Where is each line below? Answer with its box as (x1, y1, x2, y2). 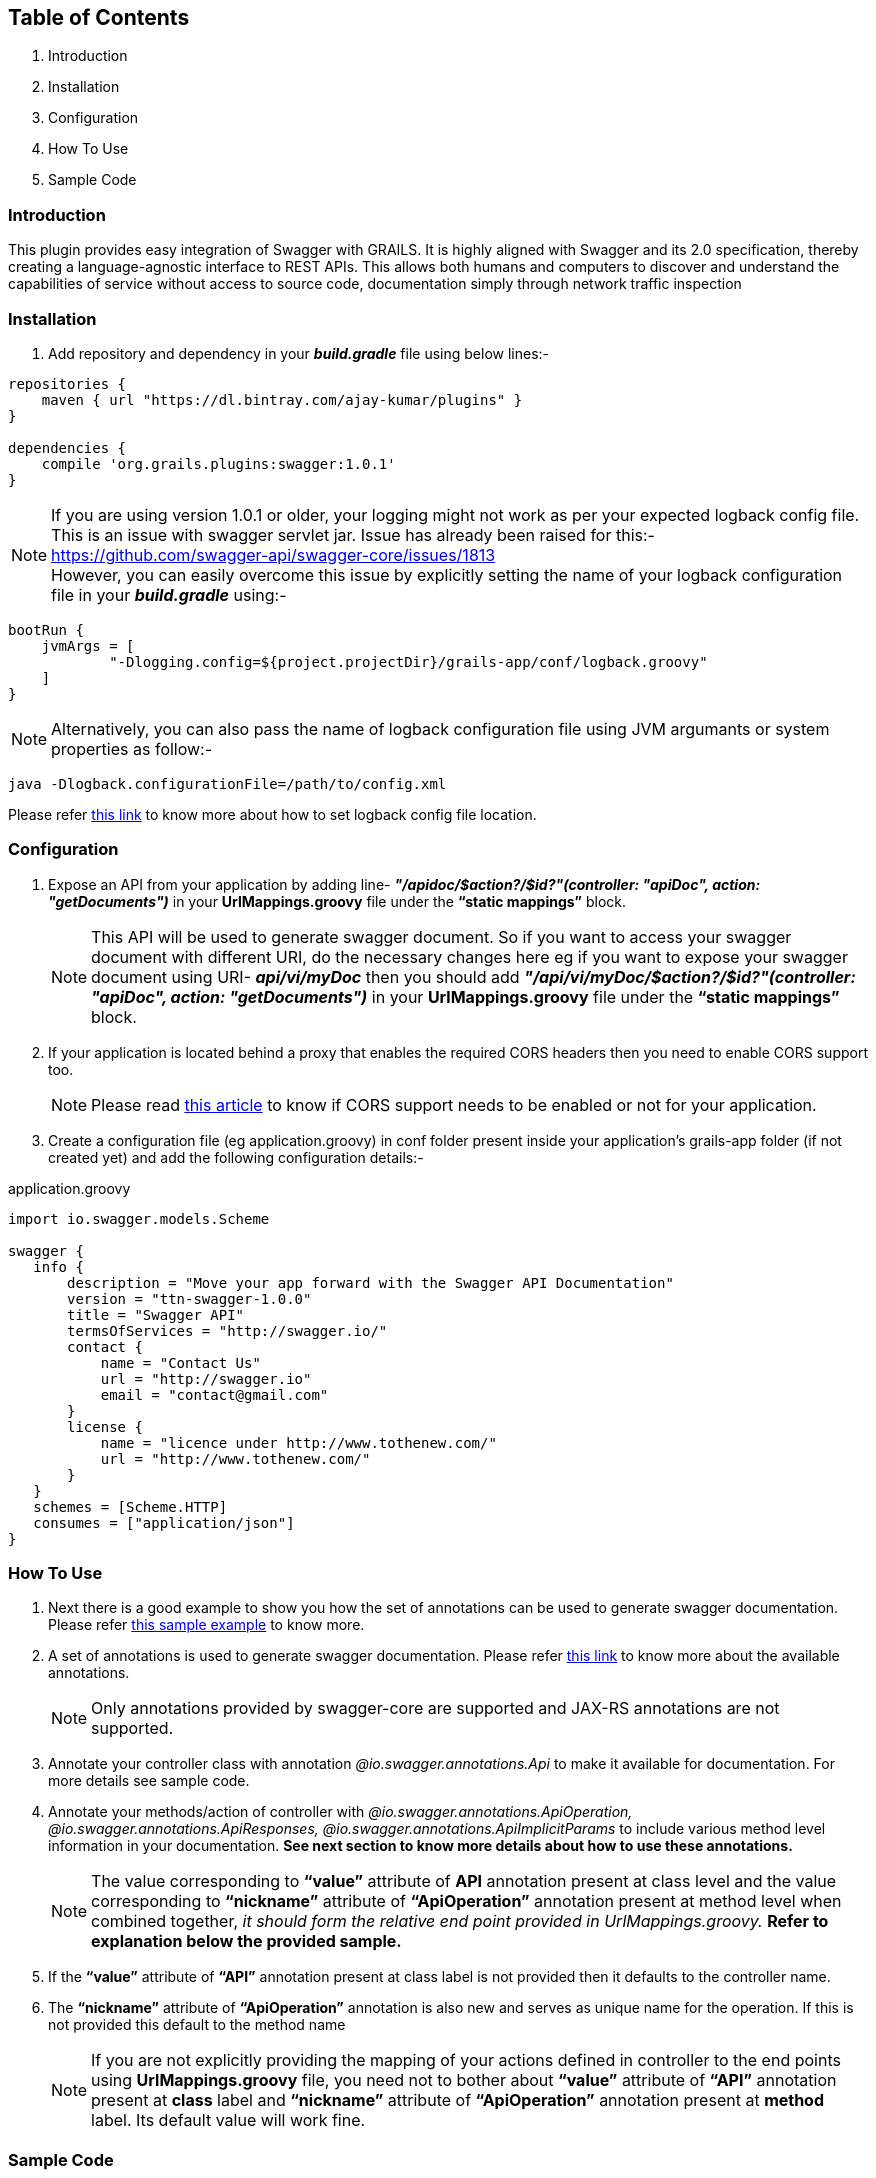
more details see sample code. (48, 1772, 250, 1790)
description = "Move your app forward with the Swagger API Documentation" (67, 1274, 674, 1291)
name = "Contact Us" (100, 1354, 261, 1371)
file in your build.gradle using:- (51, 584, 287, 605)
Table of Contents (8, 5, 190, 30)
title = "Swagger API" (67, 1306, 245, 1323)
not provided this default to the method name (48, 2016, 346, 2034)
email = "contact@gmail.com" (100, 1386, 329, 1403)
